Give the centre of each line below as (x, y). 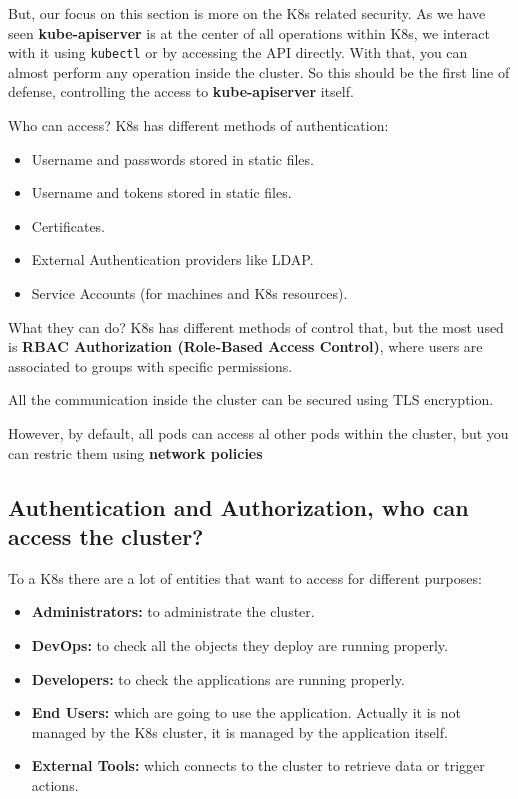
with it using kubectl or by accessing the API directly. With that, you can (238, 52)
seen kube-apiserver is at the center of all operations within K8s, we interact (249, 32)
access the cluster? (106, 535)
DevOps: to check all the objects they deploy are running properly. (239, 644)
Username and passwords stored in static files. (172, 158)
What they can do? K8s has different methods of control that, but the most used (256, 326)
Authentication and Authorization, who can (238, 506)
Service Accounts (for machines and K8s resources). (189, 293)
